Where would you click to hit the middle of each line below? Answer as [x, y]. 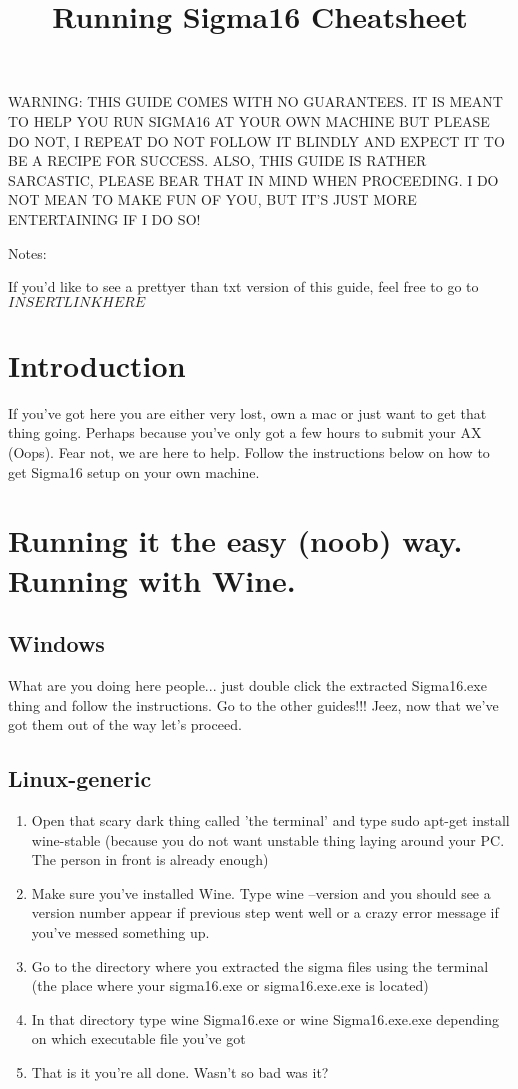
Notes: [27, 252]
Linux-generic [80, 778]
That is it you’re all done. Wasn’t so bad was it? [180, 1071]
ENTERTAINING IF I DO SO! [104, 218]
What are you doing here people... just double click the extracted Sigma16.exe [247, 684]
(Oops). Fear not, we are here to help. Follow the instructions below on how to [249, 452]
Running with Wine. [152, 579]
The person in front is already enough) [150, 859]
